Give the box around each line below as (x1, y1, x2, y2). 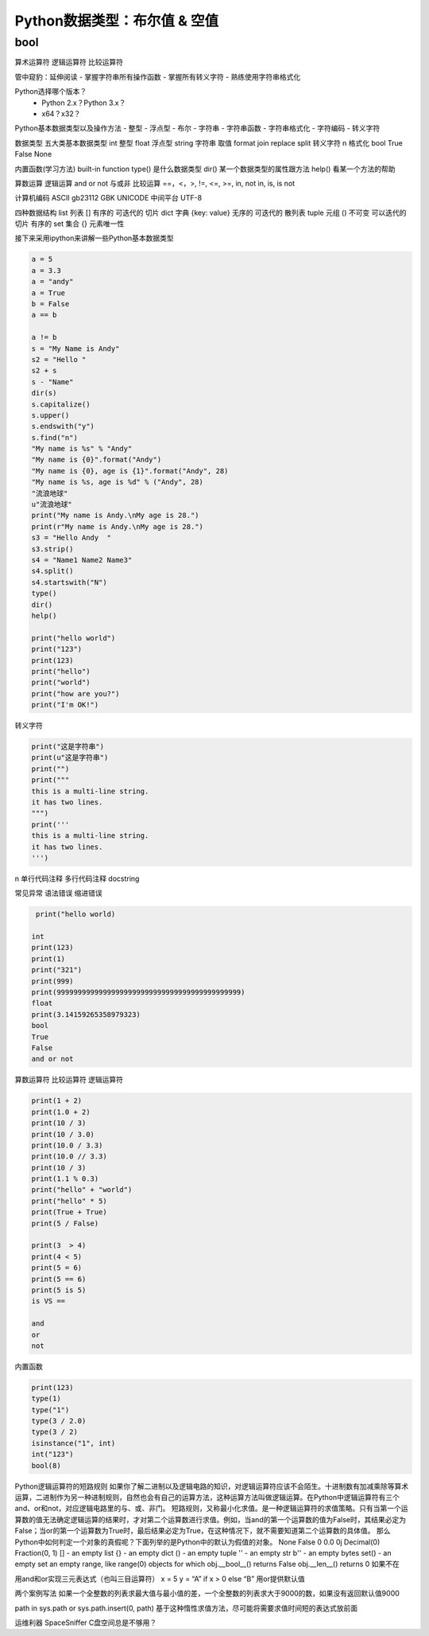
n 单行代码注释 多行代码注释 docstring (14, 874, 140, 883)
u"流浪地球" (31, 500, 72, 509)
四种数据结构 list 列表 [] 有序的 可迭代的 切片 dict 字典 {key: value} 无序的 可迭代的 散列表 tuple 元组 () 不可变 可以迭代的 (14, 208, 407, 217)
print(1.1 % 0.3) (31, 1174, 99, 1183)
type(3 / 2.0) (31, 1416, 87, 1426)
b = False (31, 299, 70, 309)
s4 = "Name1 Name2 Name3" (31, 555, 133, 564)
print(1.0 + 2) (31, 1107, 91, 1116)
